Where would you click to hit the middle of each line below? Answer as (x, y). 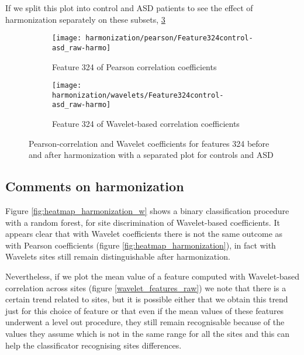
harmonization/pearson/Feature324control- (169, 38)
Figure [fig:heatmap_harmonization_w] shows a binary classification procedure (147, 211)
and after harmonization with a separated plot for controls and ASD (151, 155)
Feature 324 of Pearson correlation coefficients (134, 66)
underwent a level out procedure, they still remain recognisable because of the (145, 322)
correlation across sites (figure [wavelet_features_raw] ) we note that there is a (146, 287)
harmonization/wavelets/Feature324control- (138, 95)
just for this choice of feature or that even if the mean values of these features (145, 310)
